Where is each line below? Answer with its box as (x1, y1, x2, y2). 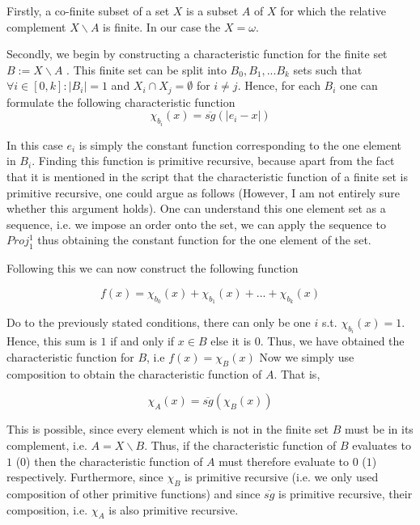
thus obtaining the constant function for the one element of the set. (37, 231, 371, 248)
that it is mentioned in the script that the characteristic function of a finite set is (6, 168, 408, 185)
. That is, (274, 365, 320, 382)
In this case (6, 136, 63, 153)
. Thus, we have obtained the (260, 332, 405, 349)
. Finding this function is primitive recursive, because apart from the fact (32, 152, 395, 169)
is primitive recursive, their (278, 485, 413, 502)
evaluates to (352, 437, 411, 454)
